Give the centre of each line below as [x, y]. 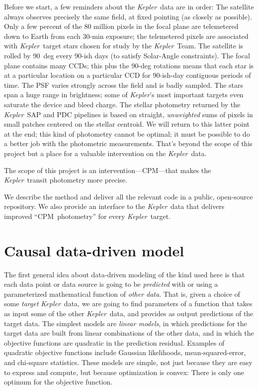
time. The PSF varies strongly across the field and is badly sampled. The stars [124, 85]
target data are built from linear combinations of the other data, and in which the [129, 333]
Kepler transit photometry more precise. [66, 180]
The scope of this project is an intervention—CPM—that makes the [108, 170]
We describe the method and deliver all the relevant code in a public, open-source [129, 196]
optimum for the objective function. [58, 382]
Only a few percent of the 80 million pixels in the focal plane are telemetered [121, 26]
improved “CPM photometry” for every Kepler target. [87, 216]
